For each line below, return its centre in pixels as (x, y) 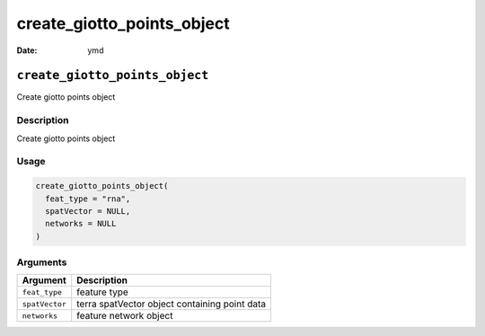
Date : (27, 50)
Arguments (42, 262)
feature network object (125, 316)
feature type (103, 292)
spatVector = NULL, (88, 211)
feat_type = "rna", (88, 199)
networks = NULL (81, 224)
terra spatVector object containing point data (172, 304)
